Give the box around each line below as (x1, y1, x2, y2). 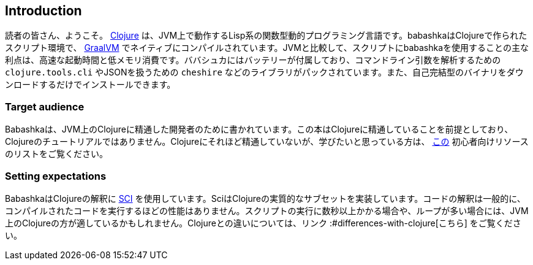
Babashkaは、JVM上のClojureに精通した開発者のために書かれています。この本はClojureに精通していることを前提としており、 (5, 124, 513, 135)
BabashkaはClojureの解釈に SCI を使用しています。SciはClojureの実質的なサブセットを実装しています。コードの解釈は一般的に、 (5, 193, 526, 204)
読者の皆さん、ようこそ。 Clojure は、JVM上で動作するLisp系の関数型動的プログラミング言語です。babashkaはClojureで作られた (5, 30, 527, 41)
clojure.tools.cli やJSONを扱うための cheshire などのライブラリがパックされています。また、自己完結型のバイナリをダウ (5, 67, 524, 78)
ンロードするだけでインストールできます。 (5, 79, 176, 90)
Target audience (5, 100, 85, 113)
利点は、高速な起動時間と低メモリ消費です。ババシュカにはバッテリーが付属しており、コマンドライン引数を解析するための (5, 55, 501, 66)
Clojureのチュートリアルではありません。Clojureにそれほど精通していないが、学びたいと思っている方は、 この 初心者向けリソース (5, 136, 529, 147)
